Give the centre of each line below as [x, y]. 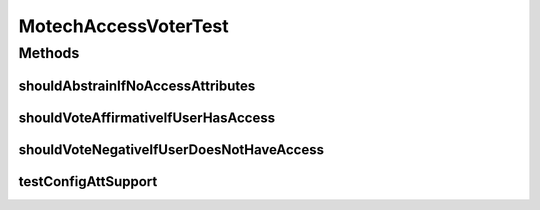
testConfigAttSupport [88, 181]
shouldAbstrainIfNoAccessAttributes [137, 85]
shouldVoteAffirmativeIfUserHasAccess [147, 117]
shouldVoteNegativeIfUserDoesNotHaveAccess [171, 149]
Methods [49, 53]
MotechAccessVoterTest [123, 26]
